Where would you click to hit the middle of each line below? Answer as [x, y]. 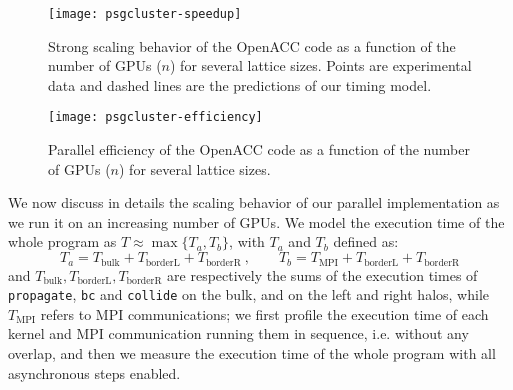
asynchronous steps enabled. [94, 372]
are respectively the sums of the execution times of [322, 274]
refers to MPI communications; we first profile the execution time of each [264, 313]
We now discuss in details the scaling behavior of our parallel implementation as [254, 202]
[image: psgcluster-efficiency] [155, 117]
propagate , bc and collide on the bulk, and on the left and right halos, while [249, 294]
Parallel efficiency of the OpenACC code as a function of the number [259, 149]
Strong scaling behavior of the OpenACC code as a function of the [252, 45]
